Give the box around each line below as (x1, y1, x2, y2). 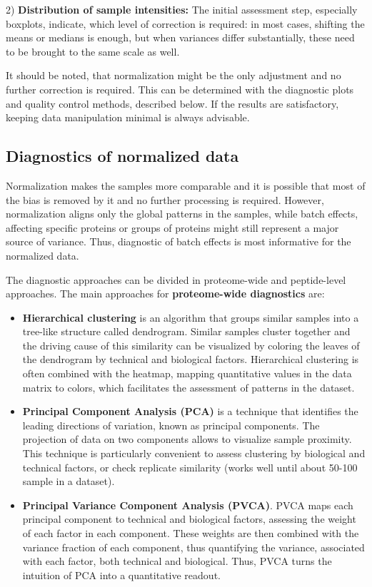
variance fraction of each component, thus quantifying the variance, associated (22, 539, 365, 554)
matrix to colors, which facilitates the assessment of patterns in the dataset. (22, 379, 355, 394)
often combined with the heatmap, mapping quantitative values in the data (22, 366, 352, 381)
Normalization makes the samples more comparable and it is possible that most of (6, 178, 366, 193)
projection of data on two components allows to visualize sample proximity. (22, 432, 352, 446)
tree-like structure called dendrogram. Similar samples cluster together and (22, 324, 351, 339)
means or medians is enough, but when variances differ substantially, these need (6, 30, 355, 45)
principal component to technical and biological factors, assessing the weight (22, 511, 356, 526)
